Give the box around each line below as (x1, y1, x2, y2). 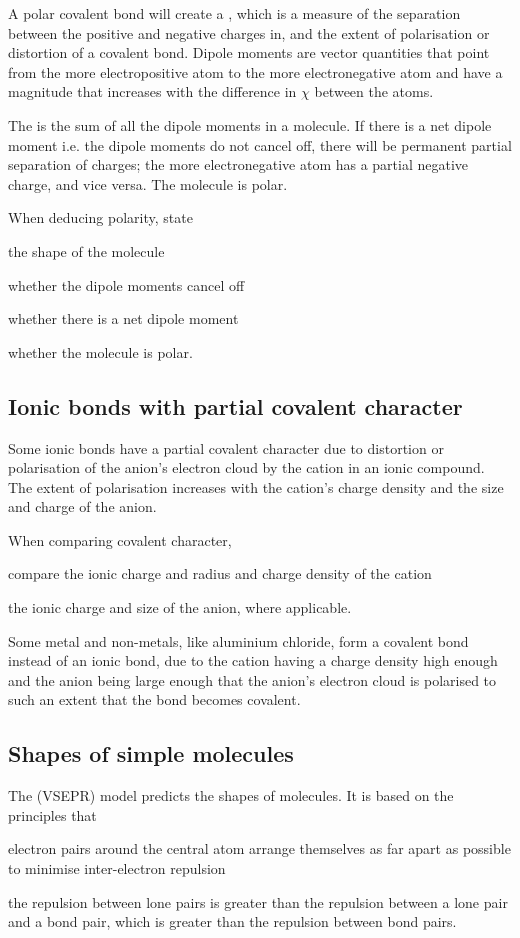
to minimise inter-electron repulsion (8, 858, 226, 879)
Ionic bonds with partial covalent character (8, 390, 463, 421)
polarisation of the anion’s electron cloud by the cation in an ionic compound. (8, 457, 485, 478)
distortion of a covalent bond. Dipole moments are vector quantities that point (8, 42, 490, 63)
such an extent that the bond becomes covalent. (8, 689, 301, 710)
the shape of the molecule (8, 240, 165, 261)
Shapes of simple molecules (8, 738, 294, 769)
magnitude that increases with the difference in (8, 81, 297, 102)
